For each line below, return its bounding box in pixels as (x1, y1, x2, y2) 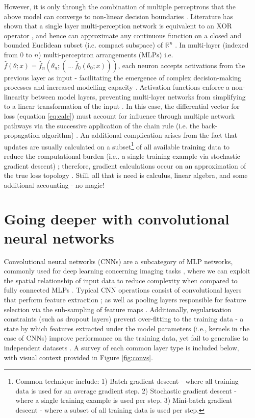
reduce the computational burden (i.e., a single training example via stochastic (4, 150, 240, 161)
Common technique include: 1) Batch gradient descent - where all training (15, 376, 239, 386)
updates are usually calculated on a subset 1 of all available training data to (4, 140, 230, 151)
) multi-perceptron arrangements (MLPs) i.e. (38, 49, 173, 59)
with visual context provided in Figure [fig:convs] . (4, 352, 153, 362)
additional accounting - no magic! (4, 179, 104, 190)
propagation (4, 130, 40, 140)
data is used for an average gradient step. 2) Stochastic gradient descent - (15, 385, 237, 395)
